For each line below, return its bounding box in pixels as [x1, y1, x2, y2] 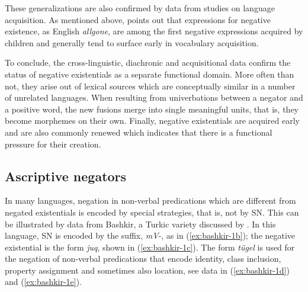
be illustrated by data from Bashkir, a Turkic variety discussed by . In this [5, 217, 276, 230]
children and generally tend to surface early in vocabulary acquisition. [5, 36, 259, 49]
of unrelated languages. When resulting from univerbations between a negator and [5, 91, 303, 104]
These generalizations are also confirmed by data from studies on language [5, 2, 275, 14]
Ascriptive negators [5, 166, 127, 185]
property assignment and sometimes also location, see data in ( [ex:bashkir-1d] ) [5, 264, 290, 276]
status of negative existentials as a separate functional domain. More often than [5, 68, 294, 80]
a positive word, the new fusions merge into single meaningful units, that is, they [5, 102, 299, 115]
